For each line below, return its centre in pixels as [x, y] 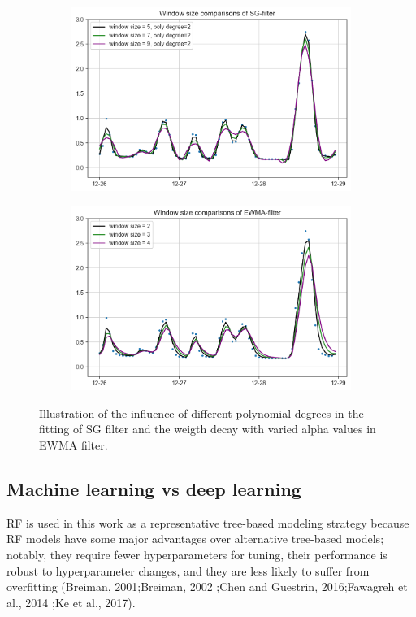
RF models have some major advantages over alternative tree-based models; [195, 539]
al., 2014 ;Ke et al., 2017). [71, 602]
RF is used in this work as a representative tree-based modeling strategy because [208, 522]
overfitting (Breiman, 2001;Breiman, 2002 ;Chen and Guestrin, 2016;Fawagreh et [207, 587]
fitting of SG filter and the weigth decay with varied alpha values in [208, 429]
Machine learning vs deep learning [154, 489]
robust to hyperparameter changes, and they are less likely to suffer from [188, 570]
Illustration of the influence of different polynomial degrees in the [201, 413]
